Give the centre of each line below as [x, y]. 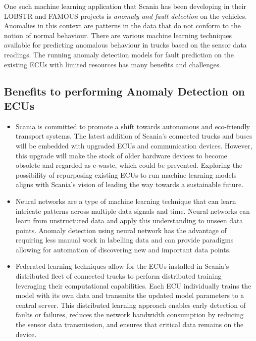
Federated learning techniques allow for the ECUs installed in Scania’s [122, 266]
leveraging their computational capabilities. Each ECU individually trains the [133, 285]
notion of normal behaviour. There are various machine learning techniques [118, 35]
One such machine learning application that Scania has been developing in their [125, 6]
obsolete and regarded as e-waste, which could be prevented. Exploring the [129, 165]
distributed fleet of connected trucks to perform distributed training [119, 276]
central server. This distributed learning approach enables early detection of [130, 305]
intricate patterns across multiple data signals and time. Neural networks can [133, 211]
